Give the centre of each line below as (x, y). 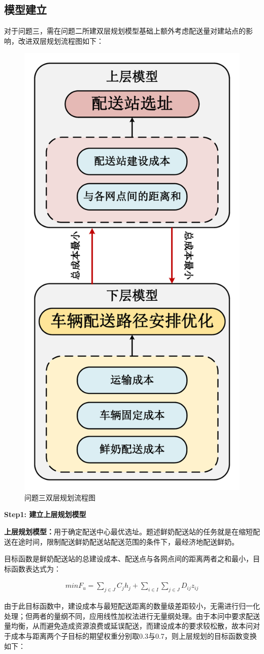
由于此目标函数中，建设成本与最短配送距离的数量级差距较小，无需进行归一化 (132, 606)
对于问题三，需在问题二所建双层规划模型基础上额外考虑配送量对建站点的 (125, 31)
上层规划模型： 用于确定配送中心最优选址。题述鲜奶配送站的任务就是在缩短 (128, 532)
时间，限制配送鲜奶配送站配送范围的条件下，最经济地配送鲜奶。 (132, 541)
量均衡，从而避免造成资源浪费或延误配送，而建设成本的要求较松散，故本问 (128, 626)
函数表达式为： (36, 568)
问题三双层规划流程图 (60, 497)
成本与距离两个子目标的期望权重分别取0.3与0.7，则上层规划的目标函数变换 (134, 636)
